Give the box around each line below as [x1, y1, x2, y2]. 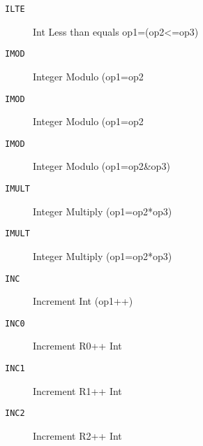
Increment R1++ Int [33, 383, 122, 398]
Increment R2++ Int [33, 428, 122, 443]
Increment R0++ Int [33, 338, 122, 353]
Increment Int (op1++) [33, 294, 133, 308]
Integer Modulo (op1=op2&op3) [33, 159, 170, 173]
